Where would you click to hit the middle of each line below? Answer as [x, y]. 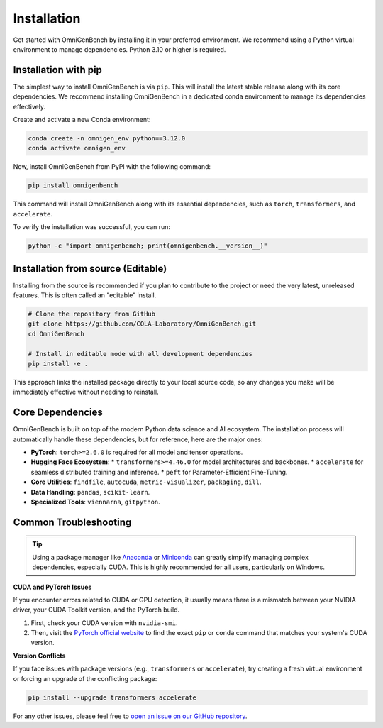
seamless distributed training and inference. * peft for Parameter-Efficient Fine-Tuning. [159, 472]
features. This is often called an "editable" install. [85, 295]
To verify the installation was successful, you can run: [91, 227]
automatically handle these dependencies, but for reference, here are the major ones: [138, 439]
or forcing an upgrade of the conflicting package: [85, 678]
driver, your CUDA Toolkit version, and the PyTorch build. [96, 610]
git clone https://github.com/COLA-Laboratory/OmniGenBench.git [142, 324]
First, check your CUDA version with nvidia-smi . [104, 623]
